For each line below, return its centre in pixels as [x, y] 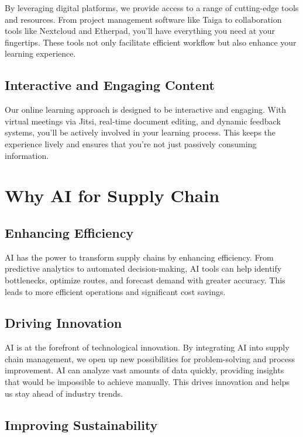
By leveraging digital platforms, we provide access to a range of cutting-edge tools [152, 8]
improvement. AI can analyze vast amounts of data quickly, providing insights [144, 370]
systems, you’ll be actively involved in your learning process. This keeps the [140, 132]
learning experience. [40, 53]
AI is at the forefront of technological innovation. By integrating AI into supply [147, 347]
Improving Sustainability [81, 424]
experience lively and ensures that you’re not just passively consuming [131, 143]
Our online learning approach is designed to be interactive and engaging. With [146, 110]
